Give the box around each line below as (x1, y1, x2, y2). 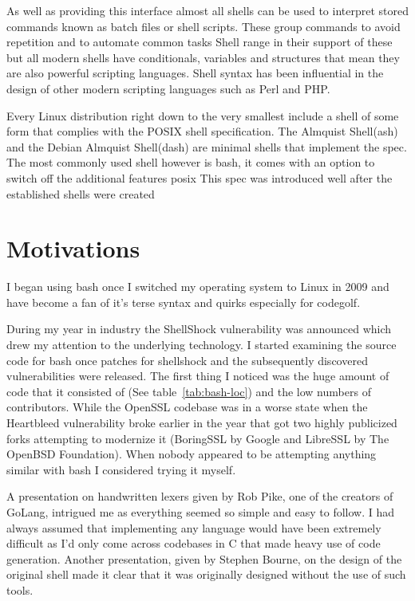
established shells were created (6, 185, 155, 202)
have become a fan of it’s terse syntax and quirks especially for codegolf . (6, 293, 361, 310)
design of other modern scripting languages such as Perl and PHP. (6, 80, 330, 96)
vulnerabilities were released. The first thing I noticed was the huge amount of (6, 367, 389, 384)
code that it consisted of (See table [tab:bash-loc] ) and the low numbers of (6, 383, 371, 399)
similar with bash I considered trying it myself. (6, 461, 236, 477)
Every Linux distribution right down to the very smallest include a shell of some (6, 107, 399, 124)
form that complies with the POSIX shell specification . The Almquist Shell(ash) (6, 123, 398, 139)
